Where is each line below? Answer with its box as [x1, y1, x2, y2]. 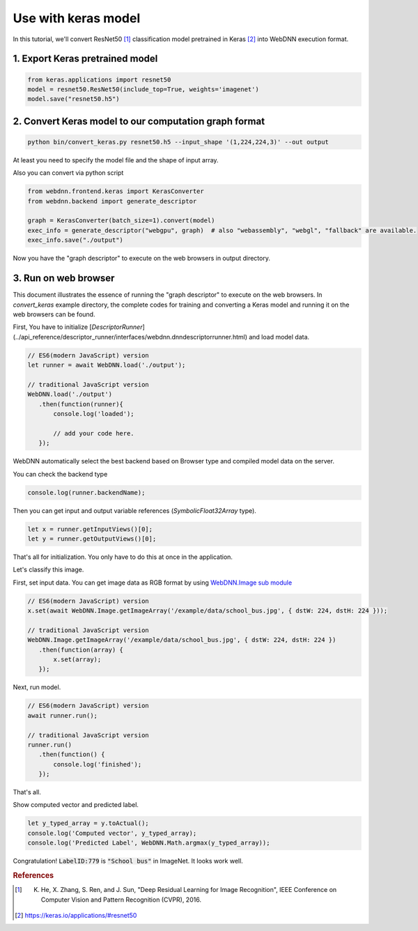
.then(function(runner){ [38, 400, 123, 408]
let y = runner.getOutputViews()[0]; [27, 534, 157, 543]
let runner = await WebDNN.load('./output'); [27, 361, 186, 369]
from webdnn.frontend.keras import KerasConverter [27, 187, 205, 195]
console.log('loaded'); [53, 410, 135, 418]
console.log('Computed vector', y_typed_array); [27, 829, 197, 837]
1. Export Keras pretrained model [13, 53, 158, 65]
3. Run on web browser [13, 272, 115, 284]
